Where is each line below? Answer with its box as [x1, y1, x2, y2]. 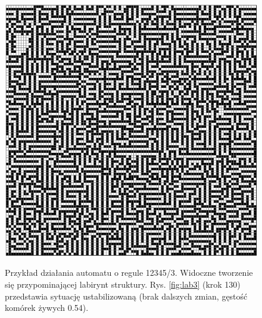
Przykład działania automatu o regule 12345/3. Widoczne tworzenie [5, 266, 253, 279]
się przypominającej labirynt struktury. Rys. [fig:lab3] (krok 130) [5, 278, 241, 291]
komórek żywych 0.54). [5, 301, 89, 314]
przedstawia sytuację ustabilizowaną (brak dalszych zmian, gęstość [5, 289, 248, 302]
